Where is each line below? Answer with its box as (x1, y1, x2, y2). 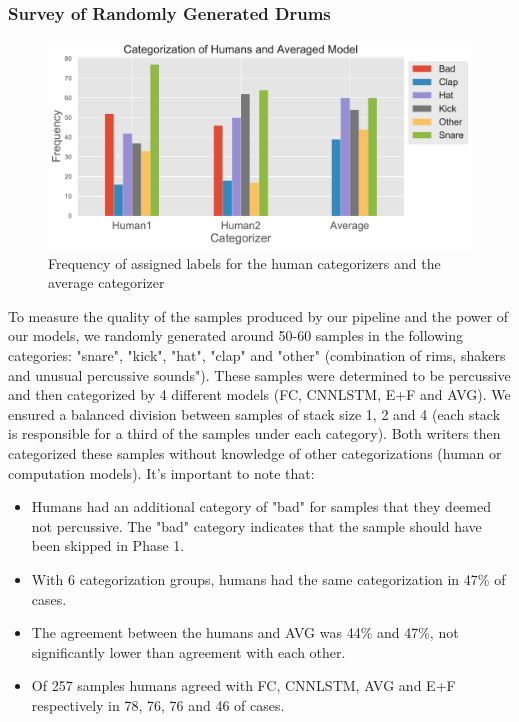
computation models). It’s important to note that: (8, 462, 315, 483)
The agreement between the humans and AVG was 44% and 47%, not (31, 622, 459, 643)
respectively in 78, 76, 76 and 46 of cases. (31, 694, 285, 715)
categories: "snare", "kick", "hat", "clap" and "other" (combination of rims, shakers (8, 345, 506, 366)
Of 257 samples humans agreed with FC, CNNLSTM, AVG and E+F (31, 675, 456, 696)
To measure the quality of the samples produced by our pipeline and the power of (8, 305, 509, 326)
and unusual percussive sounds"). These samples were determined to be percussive (8, 364, 511, 385)
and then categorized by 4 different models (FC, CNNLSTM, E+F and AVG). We (8, 384, 511, 405)
